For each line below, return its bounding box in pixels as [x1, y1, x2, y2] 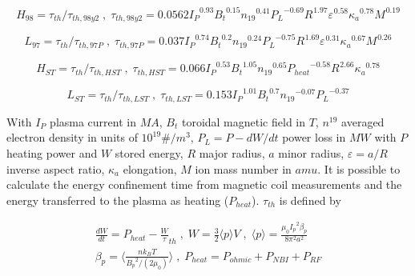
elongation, [123, 160, 177, 177]
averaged [341, 113, 385, 130]
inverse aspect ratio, [6, 160, 105, 177]
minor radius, [278, 145, 344, 161]
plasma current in [50, 113, 136, 130]
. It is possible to [317, 160, 401, 177]
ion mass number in [195, 160, 292, 177]
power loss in [282, 129, 346, 146]
